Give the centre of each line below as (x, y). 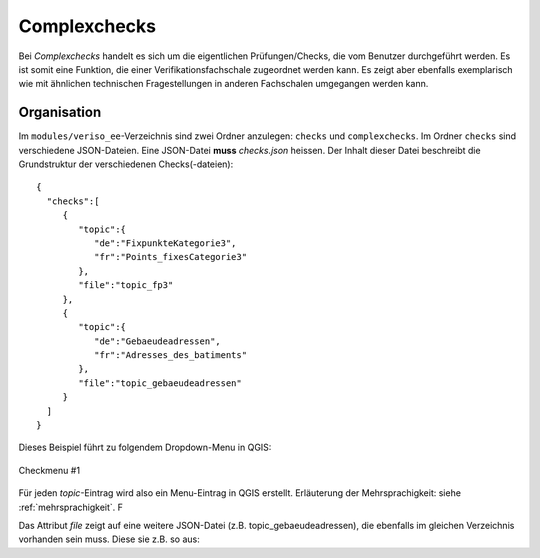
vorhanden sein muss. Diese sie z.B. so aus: (109, 539)
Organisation (60, 112)
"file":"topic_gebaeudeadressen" (160, 383)
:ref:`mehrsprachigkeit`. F (71, 507)
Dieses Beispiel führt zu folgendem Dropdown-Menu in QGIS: (145, 447)
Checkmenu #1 (49, 470)
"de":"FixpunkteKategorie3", (165, 243)
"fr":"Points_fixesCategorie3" (170, 257)
